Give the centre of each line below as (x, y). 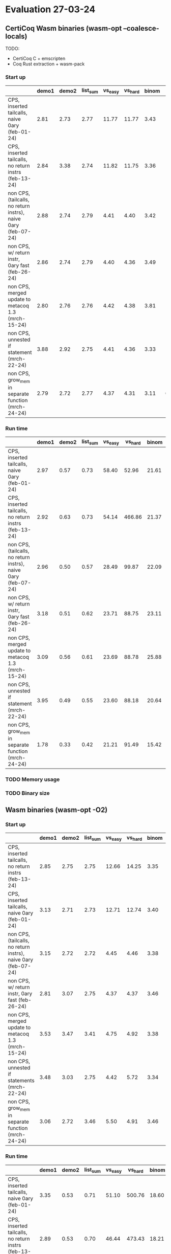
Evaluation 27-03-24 (50, 9)
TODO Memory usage (33, 779)
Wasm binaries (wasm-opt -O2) (56, 810)
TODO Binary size (27, 793)
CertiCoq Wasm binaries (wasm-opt (64, 28)
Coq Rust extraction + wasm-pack (49, 64)
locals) (16, 36)
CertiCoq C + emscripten (39, 58)
